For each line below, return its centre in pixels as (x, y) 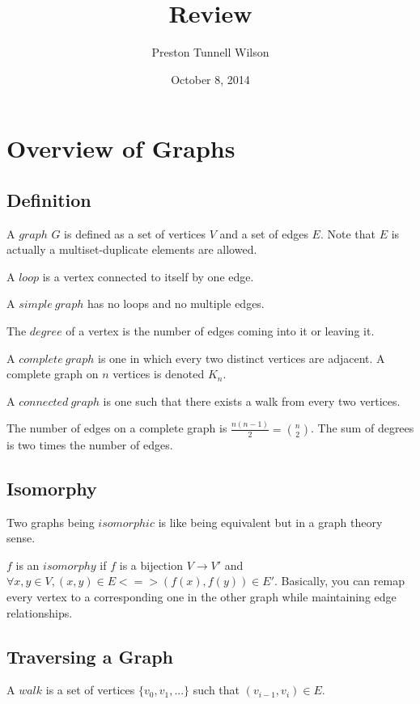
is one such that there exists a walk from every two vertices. (252, 400)
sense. (21, 538)
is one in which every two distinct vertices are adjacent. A (241, 358)
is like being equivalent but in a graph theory (270, 522)
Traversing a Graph (90, 656)
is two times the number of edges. (90, 444)
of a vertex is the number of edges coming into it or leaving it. (220, 331)
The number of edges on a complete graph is (117, 428)
